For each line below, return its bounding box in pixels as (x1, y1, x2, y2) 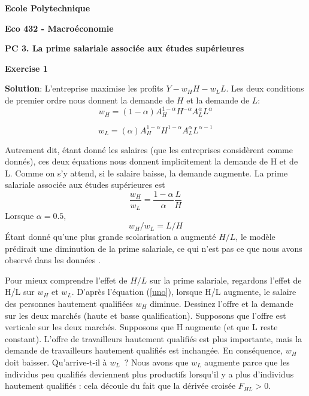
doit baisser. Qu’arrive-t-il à (5, 355, 107, 368)
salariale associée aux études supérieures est (5, 178, 165, 191)
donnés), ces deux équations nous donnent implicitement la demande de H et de (5, 155, 298, 167)
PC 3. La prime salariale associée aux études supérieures (5, 42, 244, 54)
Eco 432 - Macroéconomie (5, 22, 114, 34)
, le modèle (235, 230, 275, 243)
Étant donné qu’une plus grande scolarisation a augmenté (5, 230, 216, 243)
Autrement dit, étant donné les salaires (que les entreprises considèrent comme (5, 143, 293, 156)
